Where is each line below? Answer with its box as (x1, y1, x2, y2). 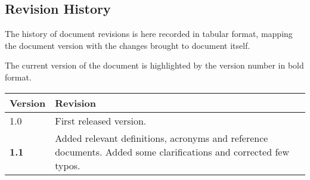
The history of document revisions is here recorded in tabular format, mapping (5, 27, 293, 40)
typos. (55, 158, 80, 172)
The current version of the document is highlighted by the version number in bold (5, 59, 304, 72)
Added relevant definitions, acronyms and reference (55, 131, 268, 145)
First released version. (55, 113, 147, 128)
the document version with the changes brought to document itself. (5, 39, 250, 51)
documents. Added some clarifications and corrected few (55, 144, 290, 159)
